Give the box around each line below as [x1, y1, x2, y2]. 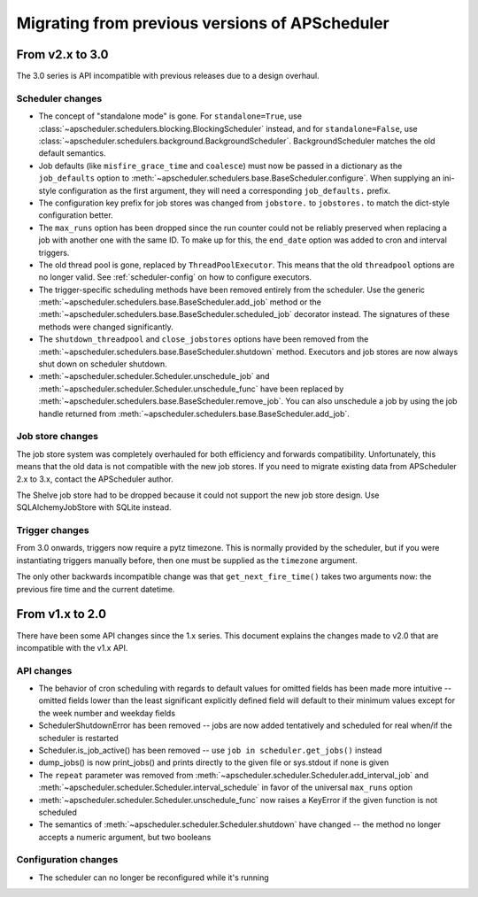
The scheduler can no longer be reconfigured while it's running [38, 872, 269, 883]
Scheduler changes [16, 92, 103, 104]
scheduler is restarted [38, 732, 119, 743]
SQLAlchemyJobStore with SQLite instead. [16, 502, 172, 513]
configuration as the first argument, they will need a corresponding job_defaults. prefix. [58, 185, 391, 196]
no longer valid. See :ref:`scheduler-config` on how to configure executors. [38, 272, 312, 282]
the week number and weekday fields [38, 708, 176, 718]
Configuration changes [16, 854, 119, 866]
